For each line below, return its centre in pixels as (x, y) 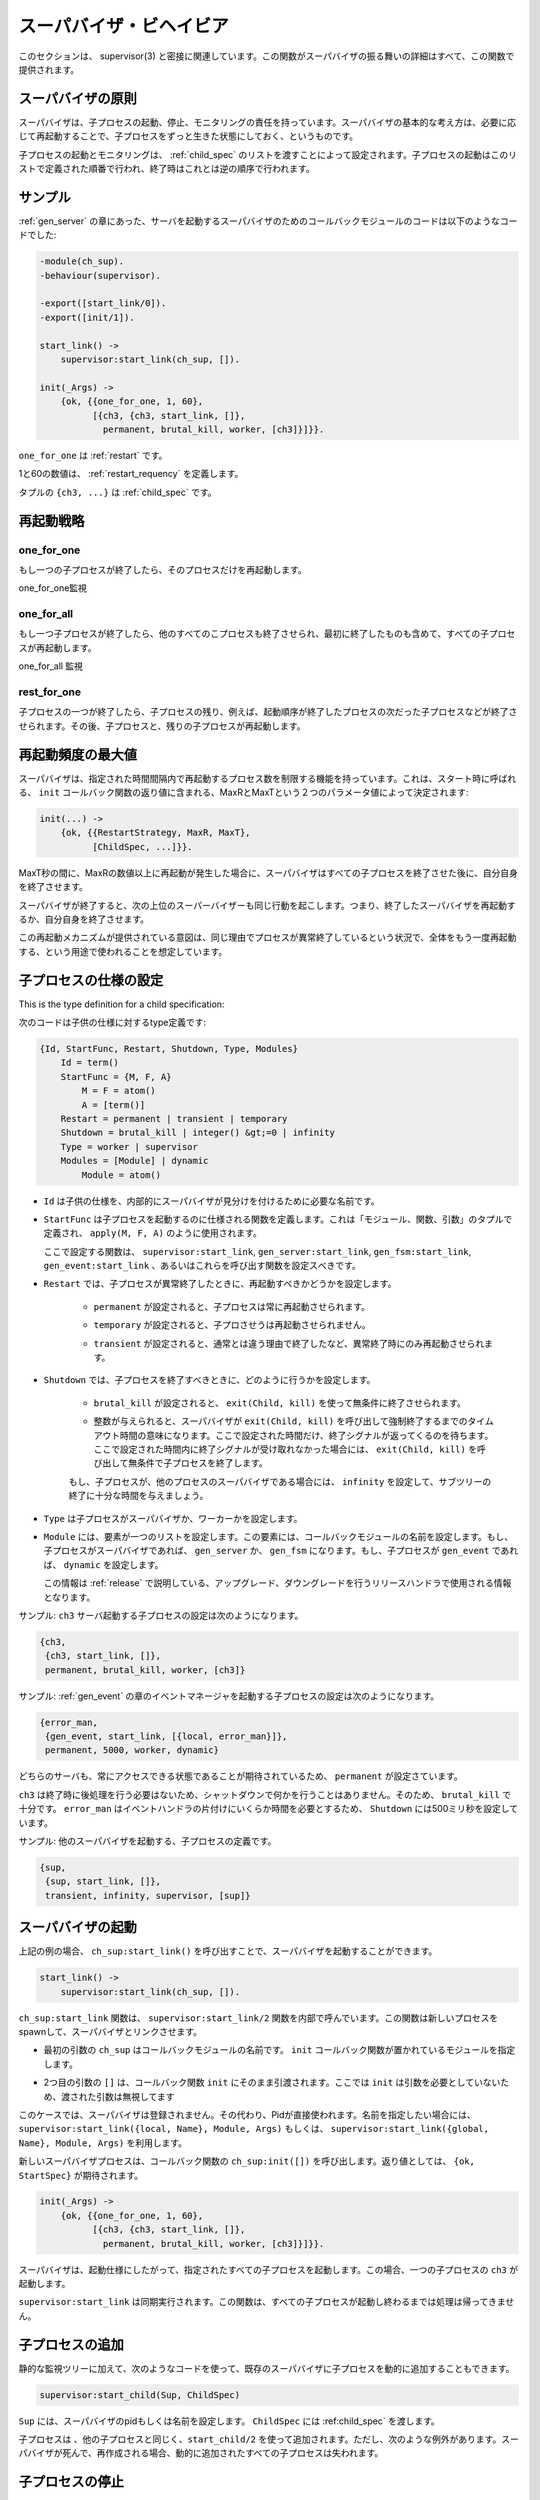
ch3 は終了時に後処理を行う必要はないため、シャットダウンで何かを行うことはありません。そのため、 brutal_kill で (265, 1794)
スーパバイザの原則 (77, 98)
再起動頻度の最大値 (77, 754)
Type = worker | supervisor (129, 1146)
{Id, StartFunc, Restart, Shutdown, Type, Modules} (169, 1049)
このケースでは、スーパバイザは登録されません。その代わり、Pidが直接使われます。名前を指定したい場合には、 (247, 2114)
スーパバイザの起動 (77, 1927)
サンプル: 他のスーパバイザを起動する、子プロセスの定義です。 (147, 1841)
